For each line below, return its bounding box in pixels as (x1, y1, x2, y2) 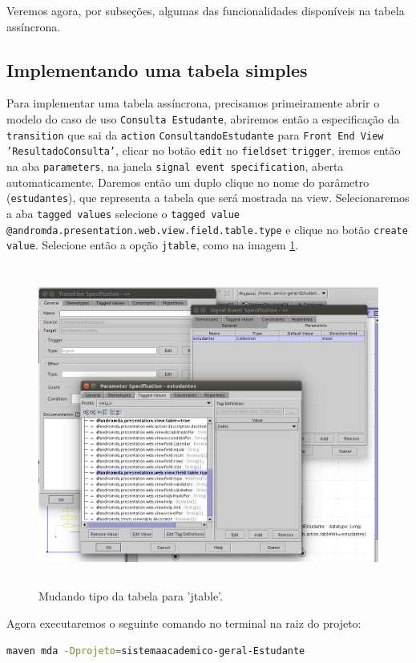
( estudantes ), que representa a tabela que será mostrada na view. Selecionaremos (6, 189, 410, 206)
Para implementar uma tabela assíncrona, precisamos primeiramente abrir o (6, 95, 380, 111)
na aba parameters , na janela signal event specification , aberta (6, 157, 344, 174)
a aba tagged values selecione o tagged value (6, 204, 240, 221)
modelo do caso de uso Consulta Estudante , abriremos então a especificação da (6, 110, 400, 127)
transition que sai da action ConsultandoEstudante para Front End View (6, 126, 384, 143)
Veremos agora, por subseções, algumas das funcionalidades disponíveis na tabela (6, 2, 405, 18)
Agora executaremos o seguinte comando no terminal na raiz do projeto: (6, 615, 361, 632)
